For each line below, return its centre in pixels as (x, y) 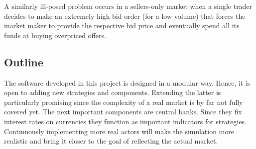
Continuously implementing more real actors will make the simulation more (119, 131)
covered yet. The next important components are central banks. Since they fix (123, 112)
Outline (24, 62)
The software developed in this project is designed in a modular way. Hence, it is (127, 82)
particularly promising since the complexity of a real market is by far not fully (124, 102)
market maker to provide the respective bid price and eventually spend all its (122, 25)
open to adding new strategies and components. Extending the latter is (113, 92)
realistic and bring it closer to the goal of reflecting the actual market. (111, 141)
